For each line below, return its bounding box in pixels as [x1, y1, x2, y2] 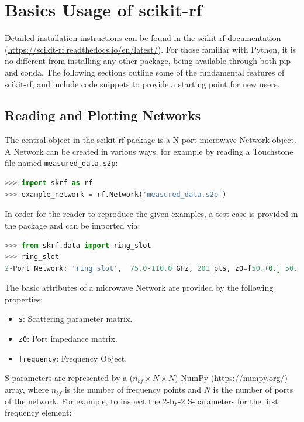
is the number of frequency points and [64, 383, 201, 396]
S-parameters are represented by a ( [5, 372, 133, 384]
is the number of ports [213, 383, 293, 396]
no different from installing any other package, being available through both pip [5, 55, 291, 67]
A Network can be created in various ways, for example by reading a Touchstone [5, 145, 293, 157]
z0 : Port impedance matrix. [18, 332, 118, 345]
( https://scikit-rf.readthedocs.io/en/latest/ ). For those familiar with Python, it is [5, 43, 296, 55]
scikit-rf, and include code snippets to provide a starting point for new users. [5, 77, 280, 90]
